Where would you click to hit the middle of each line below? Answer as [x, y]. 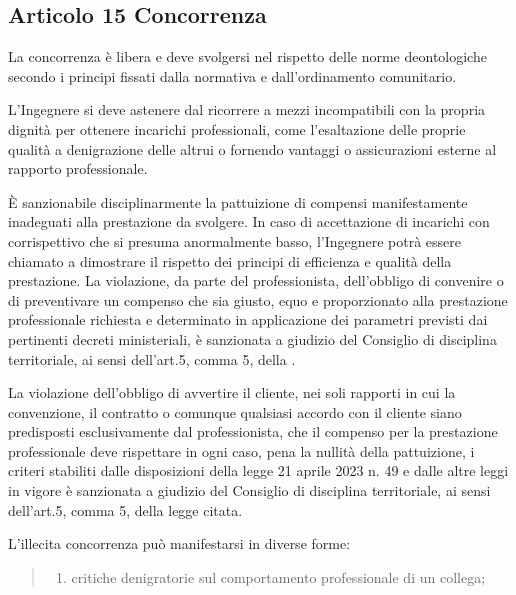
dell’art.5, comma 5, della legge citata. [125, 509]
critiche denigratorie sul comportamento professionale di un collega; [278, 576]
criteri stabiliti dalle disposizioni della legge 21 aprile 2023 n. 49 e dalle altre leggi [258, 470]
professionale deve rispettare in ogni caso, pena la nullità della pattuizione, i [241, 450]
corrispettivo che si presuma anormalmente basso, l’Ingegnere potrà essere [235, 240]
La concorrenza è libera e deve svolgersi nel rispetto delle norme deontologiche [247, 56]
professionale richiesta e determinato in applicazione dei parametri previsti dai [248, 319]
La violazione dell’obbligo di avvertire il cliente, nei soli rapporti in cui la [232, 392]
